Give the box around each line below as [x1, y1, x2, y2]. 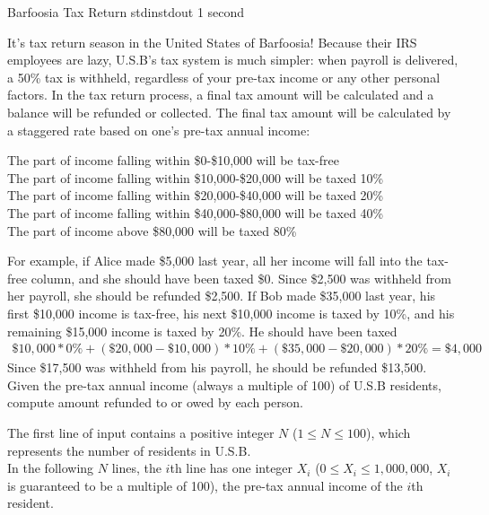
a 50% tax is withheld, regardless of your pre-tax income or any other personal [7, 67, 441, 86]
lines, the [111, 458, 162, 477]
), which [366, 423, 411, 441]
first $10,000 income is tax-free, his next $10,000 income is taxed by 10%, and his [7, 303, 455, 322]
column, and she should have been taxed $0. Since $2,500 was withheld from [31, 268, 451, 287]
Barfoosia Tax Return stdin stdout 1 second [7, 3, 245, 21]
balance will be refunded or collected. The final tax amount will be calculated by [7, 102, 451, 121]
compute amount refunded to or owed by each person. [7, 393, 303, 412]
